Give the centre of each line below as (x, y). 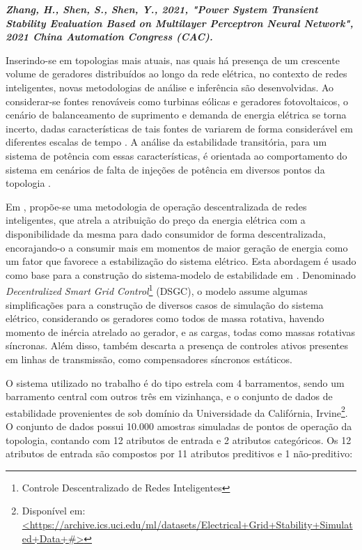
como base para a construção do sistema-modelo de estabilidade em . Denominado (181, 274)
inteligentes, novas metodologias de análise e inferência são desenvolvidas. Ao (170, 87)
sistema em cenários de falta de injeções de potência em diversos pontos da (165, 169)
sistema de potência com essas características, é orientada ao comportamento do (176, 155)
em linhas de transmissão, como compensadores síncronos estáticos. (149, 359)
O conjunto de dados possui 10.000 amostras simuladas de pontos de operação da (179, 426)
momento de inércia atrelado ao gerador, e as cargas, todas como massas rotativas (180, 331)
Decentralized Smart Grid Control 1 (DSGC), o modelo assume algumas (157, 290)
